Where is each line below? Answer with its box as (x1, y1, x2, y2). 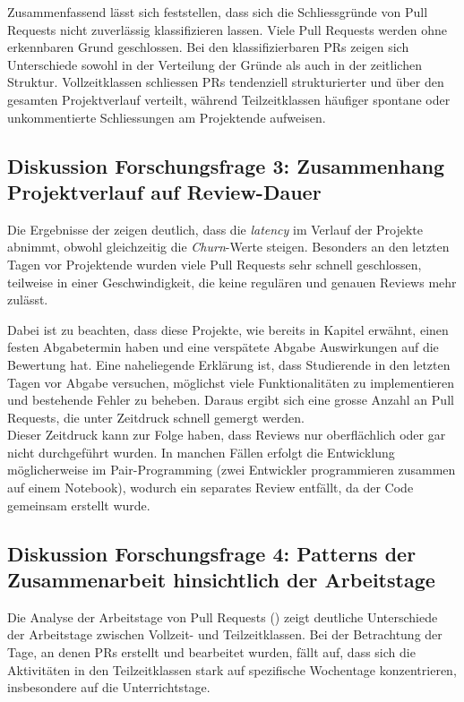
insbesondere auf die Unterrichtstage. (7, 678, 211, 697)
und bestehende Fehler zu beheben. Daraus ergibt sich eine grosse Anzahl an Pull (7, 390, 454, 409)
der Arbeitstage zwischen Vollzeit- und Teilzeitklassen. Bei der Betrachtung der (7, 625, 443, 644)
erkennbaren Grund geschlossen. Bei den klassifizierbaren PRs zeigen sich (7, 38, 409, 56)
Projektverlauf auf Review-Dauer (7, 177, 322, 205)
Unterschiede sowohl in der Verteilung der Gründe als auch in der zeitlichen (7, 55, 422, 73)
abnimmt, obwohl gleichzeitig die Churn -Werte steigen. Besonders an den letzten (7, 237, 450, 256)
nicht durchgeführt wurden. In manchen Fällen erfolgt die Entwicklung (7, 442, 395, 461)
